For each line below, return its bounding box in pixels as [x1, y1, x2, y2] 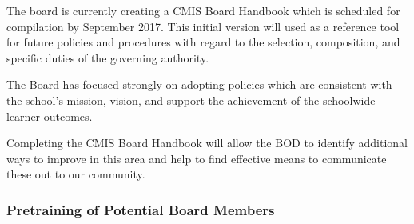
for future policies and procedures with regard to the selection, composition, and [6, 34, 400, 50]
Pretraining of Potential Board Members [6, 199, 275, 219]
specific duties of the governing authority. [6, 49, 209, 66]
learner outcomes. [6, 107, 93, 124]
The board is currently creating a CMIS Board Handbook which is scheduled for [6, 2, 400, 18]
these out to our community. [6, 166, 145, 182]
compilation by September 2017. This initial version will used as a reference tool [6, 18, 400, 34]
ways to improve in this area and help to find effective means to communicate [6, 150, 387, 166]
